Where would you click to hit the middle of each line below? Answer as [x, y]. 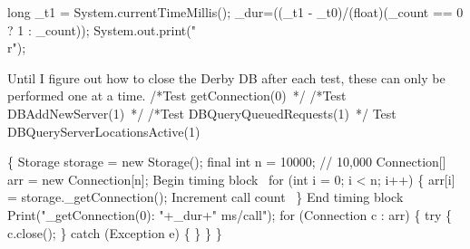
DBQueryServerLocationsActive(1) [104, 131]
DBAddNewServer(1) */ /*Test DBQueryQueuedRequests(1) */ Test [202, 113]
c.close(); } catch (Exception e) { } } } [115, 232]
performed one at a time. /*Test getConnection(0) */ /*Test [177, 96]
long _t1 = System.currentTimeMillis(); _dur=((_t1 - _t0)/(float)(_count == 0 [235, 12]
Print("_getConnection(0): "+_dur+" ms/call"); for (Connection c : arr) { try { [230, 214]
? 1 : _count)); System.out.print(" [102, 29]
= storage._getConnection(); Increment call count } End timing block [206, 197]
